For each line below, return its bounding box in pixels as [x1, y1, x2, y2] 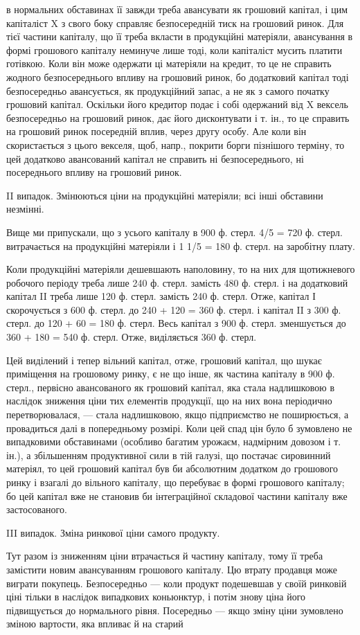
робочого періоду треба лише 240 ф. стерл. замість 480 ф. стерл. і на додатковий [6, 275, 348, 289]
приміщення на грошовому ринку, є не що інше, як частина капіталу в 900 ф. [6, 366, 335, 381]
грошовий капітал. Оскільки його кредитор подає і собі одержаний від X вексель [6, 97, 348, 111]
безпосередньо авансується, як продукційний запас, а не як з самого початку [6, 83, 330, 98]
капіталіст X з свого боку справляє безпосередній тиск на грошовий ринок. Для [6, 15, 344, 30]
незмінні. [6, 202, 44, 216]
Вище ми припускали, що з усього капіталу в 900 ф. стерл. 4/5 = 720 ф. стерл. [6, 224, 343, 239]
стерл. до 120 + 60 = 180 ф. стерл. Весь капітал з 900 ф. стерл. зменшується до [6, 316, 346, 330]
